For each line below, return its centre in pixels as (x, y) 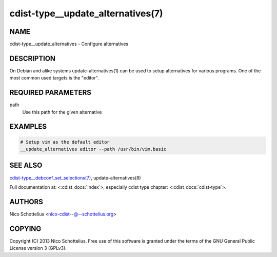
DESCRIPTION (33, 58)
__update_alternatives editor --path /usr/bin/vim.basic (93, 149)
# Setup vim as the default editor (65, 142)
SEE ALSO (26, 165)
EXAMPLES (28, 126)
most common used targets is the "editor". (54, 78)
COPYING (25, 229)
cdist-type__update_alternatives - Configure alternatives (69, 44)
